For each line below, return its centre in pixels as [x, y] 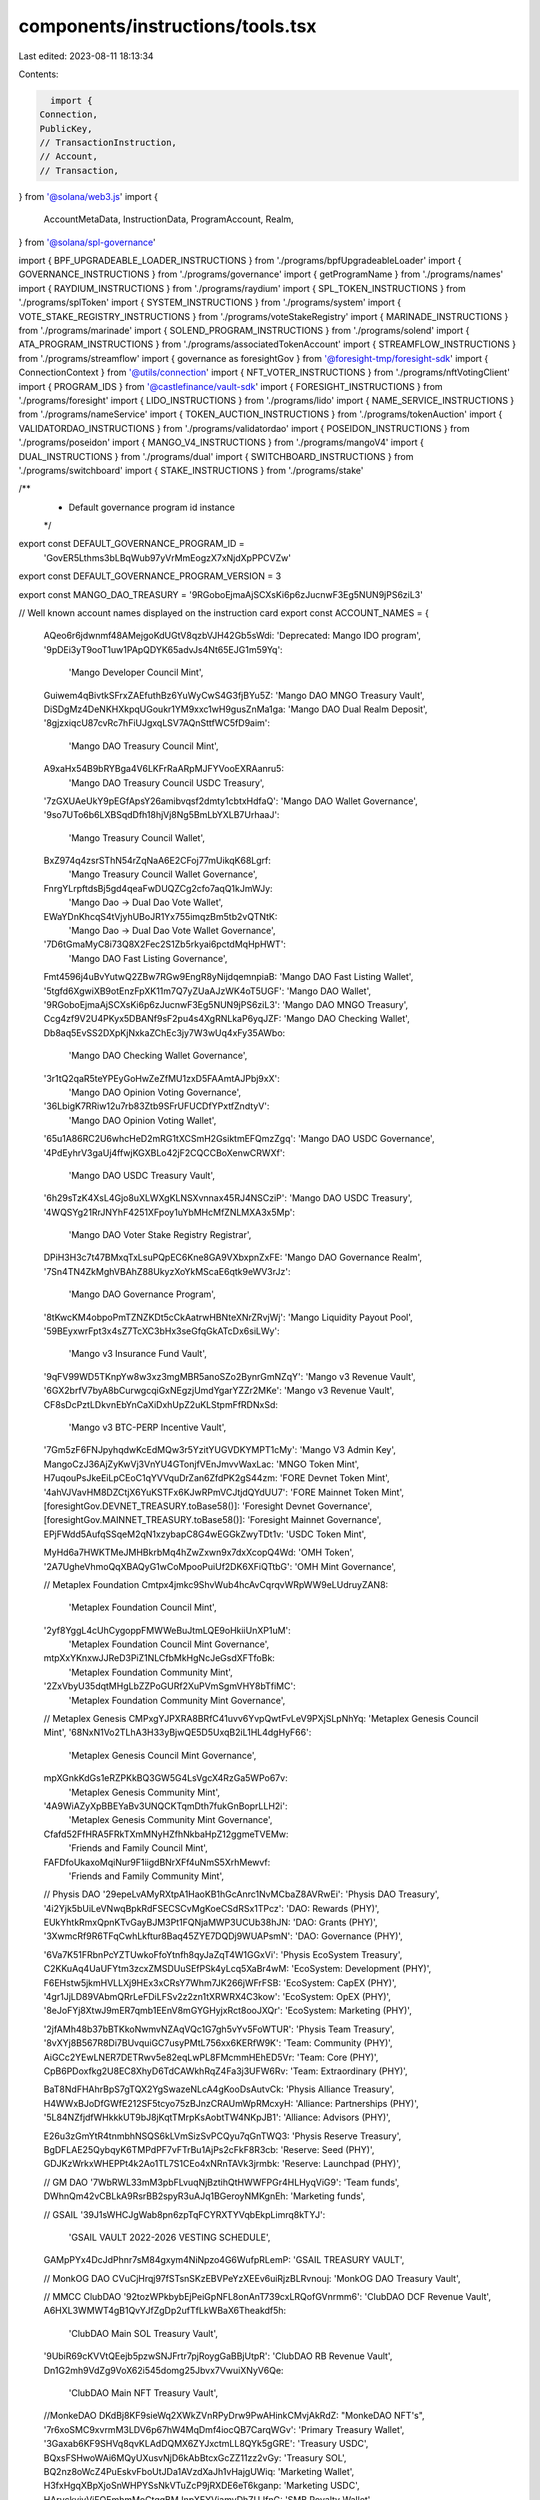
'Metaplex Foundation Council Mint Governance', [169, 1644]
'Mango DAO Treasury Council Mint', [143, 746]
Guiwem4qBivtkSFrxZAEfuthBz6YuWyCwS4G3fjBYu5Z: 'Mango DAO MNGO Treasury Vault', [234, 695]
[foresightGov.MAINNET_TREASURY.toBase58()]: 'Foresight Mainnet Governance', [212, 1520]
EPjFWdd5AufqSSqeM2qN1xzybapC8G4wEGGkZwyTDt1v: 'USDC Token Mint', [205, 1534]
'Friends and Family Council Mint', [138, 1848]
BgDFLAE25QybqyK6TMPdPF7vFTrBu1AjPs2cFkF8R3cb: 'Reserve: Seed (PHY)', [209, 2149]
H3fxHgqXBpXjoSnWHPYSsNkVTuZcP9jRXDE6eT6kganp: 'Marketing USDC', [201, 2486]
